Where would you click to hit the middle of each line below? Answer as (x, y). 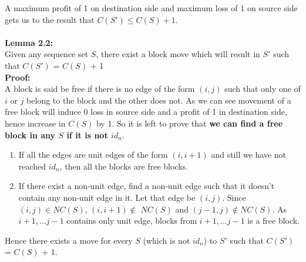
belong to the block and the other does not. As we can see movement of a (159, 100)
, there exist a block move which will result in (178, 54)
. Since (234, 197)
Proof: (18, 77)
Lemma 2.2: (29, 42)
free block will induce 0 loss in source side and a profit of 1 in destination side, (146, 112)
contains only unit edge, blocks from (132, 220)
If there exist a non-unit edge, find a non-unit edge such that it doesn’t (147, 186)
